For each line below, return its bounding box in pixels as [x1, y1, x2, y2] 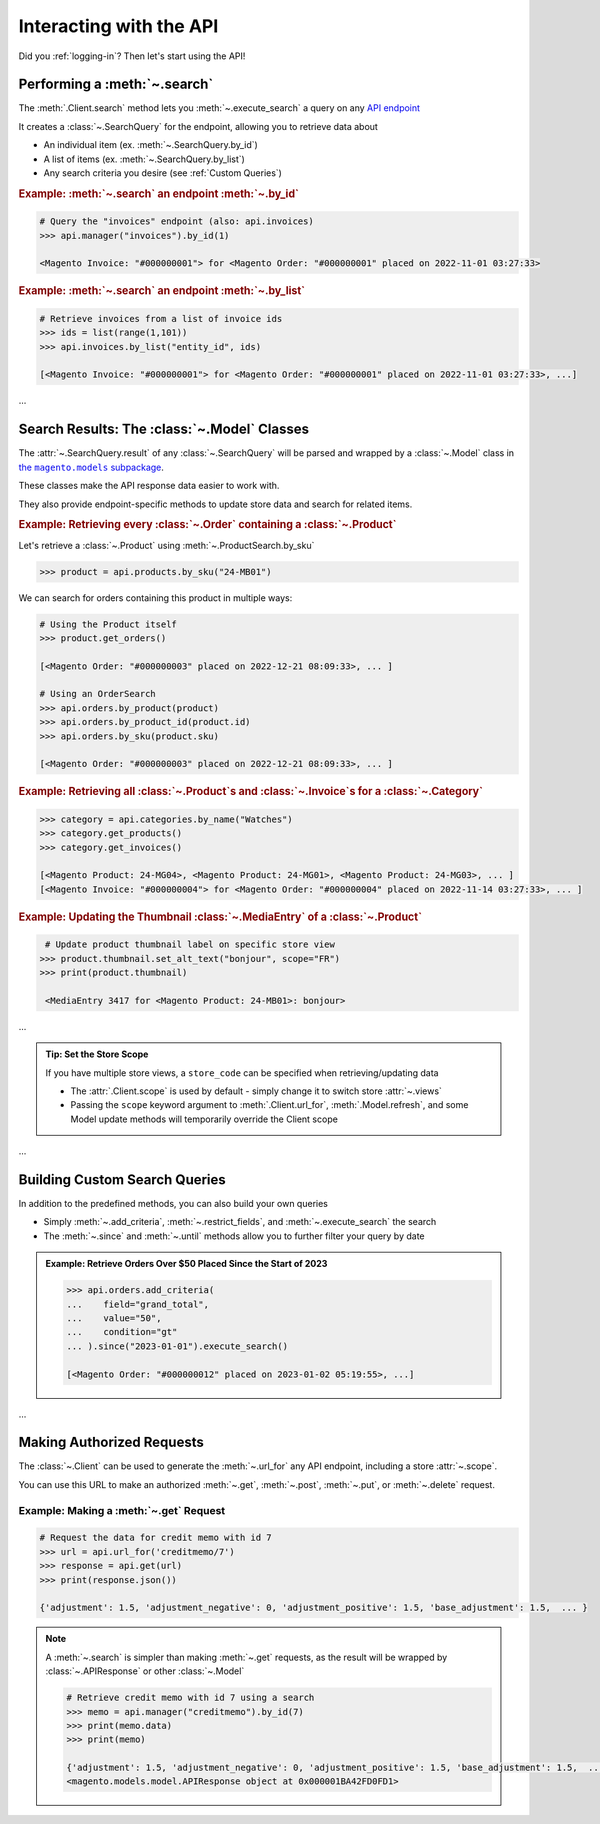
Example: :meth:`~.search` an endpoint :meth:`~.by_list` [18, 284, 305, 298]
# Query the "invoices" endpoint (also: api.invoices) [39, 216, 314, 227]
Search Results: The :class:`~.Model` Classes [18, 421, 310, 438]
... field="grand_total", [66, 1298, 210, 1310]
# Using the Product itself [39, 618, 177, 630]
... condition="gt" [66, 1326, 178, 1338]
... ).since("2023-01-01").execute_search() [66, 1340, 289, 1352]
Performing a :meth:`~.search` [18, 76, 214, 93]
